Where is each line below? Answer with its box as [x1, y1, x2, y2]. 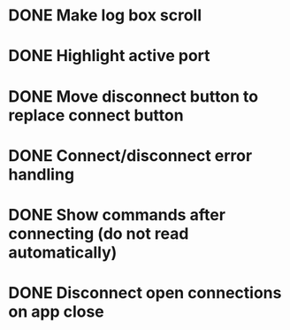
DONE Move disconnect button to [8, 86, 259, 106]
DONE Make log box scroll [8, 5, 202, 26]
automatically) [8, 242, 118, 262]
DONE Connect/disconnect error [8, 145, 253, 165]
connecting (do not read [8, 223, 189, 243]
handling [8, 165, 75, 184]
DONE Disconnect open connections [8, 283, 282, 303]
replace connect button [8, 105, 184, 125]
